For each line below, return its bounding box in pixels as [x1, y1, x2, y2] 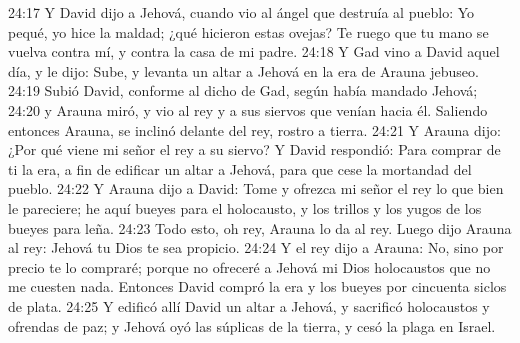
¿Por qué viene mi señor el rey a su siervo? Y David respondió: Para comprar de [8, 139, 501, 160]
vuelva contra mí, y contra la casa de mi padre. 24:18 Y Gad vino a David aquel [8, 41, 500, 62]
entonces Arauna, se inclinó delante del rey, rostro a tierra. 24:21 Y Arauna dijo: [8, 119, 501, 140]
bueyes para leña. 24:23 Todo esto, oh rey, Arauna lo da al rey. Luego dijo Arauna [8, 217, 512, 238]
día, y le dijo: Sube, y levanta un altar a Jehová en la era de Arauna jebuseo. [8, 60, 479, 81]
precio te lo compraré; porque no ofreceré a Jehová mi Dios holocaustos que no [8, 256, 491, 277]
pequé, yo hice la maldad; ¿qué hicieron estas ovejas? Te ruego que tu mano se [8, 21, 489, 42]
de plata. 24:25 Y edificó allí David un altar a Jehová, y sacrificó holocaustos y [8, 295, 490, 316]
